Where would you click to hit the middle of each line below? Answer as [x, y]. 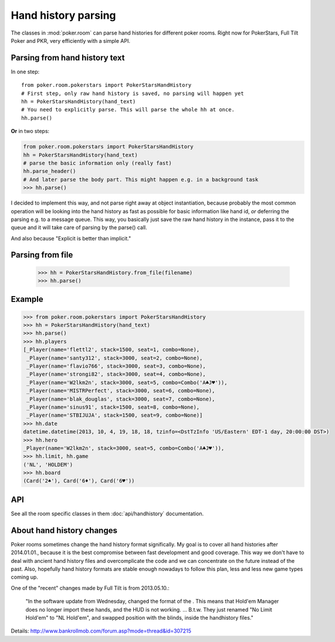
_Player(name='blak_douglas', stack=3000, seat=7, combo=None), [121, 399]
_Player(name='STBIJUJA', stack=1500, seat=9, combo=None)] [115, 415]
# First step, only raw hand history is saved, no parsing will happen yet [133, 93]
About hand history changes [64, 530]
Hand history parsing [64, 15]
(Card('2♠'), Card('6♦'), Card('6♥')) [79, 481]
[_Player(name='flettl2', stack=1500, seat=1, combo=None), [111, 350]
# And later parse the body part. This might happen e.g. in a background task [141, 179]
